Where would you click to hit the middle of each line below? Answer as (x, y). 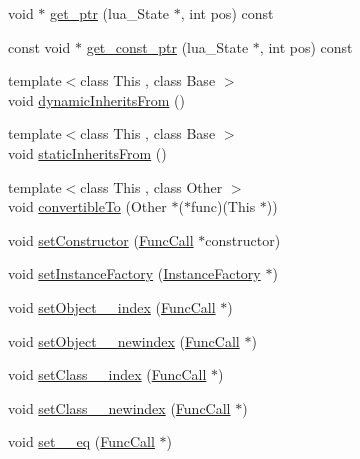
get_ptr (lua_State (110, 13)
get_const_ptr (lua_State (167, 46)
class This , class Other (151, 186)
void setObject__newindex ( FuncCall (124, 340)
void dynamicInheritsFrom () (96, 99)
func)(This (223, 206)
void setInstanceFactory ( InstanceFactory (134, 273)
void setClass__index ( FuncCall (107, 374)
